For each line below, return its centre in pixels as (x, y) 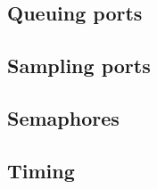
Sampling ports (79, 66)
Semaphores (63, 117)
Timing (41, 170)
